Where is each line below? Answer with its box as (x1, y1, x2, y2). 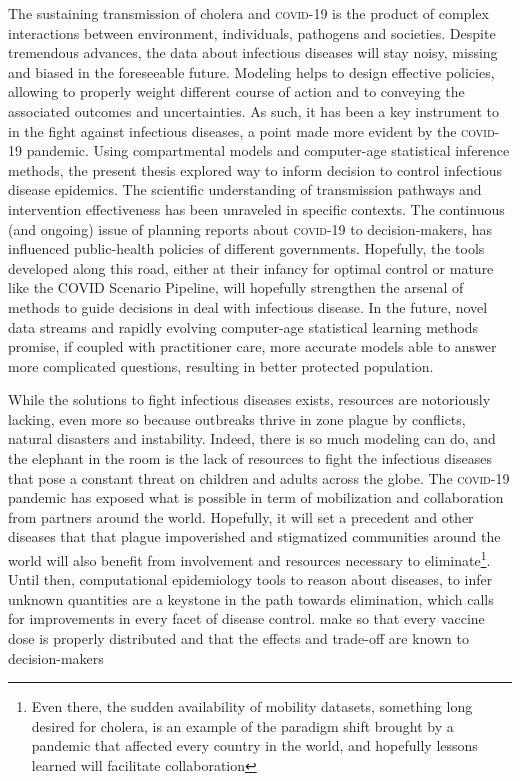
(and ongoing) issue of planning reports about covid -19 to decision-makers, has (8, 218, 493, 239)
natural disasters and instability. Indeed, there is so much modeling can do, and (8, 428, 496, 449)
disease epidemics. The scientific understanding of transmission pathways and (8, 179, 482, 200)
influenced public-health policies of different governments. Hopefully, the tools (8, 238, 485, 259)
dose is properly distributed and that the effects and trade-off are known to (8, 628, 469, 649)
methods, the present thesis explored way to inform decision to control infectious (8, 159, 503, 180)
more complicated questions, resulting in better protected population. (8, 355, 434, 376)
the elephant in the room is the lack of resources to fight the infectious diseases (8, 448, 492, 469)
